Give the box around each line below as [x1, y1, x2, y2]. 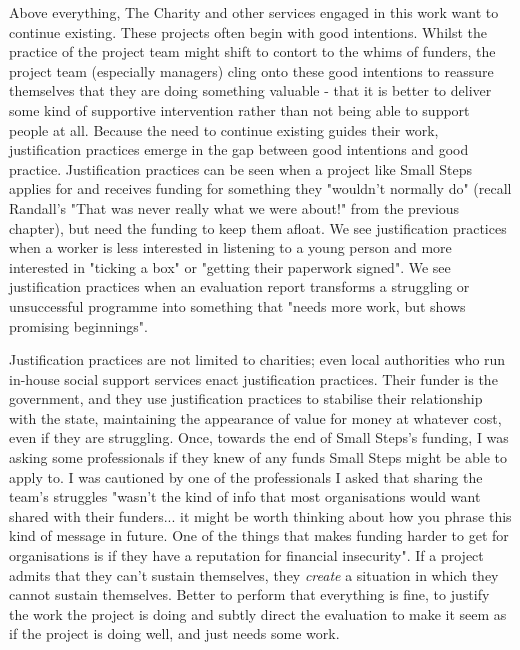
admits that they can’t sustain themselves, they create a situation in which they [9, 564, 499, 585]
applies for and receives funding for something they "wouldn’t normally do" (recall [9, 178, 512, 199]
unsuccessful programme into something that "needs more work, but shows [9, 295, 466, 316]
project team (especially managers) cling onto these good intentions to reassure [9, 60, 494, 81]
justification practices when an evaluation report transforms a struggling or [9, 276, 470, 297]
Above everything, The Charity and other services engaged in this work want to [9, 2, 499, 22]
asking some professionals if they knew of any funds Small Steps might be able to [9, 447, 507, 468]
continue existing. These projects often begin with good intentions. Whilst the [9, 21, 488, 42]
